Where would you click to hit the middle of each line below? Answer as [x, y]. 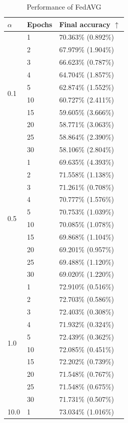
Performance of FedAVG [64, 7]
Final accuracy [85, 24]
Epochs [39, 24]
